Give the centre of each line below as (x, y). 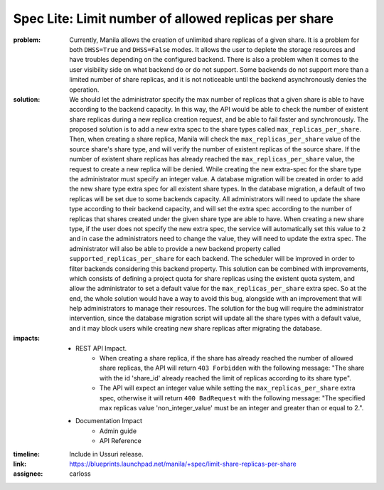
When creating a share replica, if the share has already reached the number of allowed (226, 358)
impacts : (27, 339)
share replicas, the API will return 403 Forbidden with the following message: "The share (232, 368)
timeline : (27, 454)
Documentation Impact (109, 421)
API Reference (121, 441)
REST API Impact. (101, 348)
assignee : (28, 474)
